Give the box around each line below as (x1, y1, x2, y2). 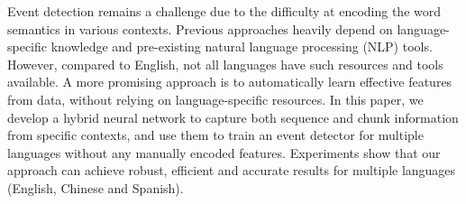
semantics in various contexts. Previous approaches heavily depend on (7, 19, 393, 38)
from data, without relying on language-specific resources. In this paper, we (7, 89, 424, 108)
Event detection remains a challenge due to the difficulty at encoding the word (7, 2, 441, 20)
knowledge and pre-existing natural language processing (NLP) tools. (50, 37, 433, 56)
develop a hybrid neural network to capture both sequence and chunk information (7, 107, 459, 126)
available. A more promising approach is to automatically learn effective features (7, 72, 452, 91)
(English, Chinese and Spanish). (7, 178, 184, 197)
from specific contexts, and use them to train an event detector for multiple (7, 125, 424, 144)
